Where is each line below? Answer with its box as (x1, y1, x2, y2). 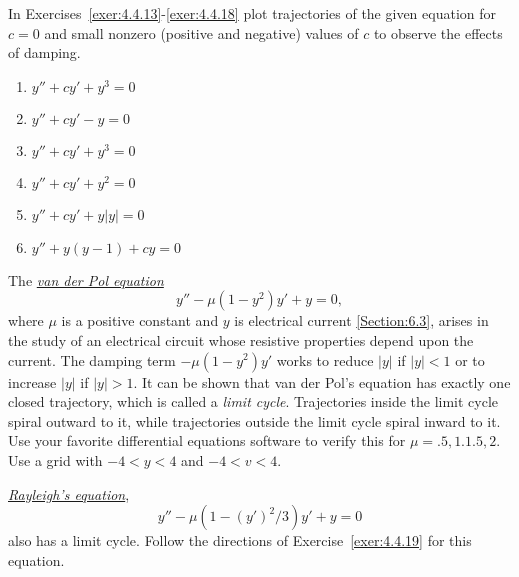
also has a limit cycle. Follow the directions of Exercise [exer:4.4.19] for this (8, 530, 472, 551)
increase (8, 371, 57, 392)
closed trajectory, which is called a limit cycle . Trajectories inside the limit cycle (8, 391, 499, 412)
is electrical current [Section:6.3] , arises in (234, 310, 489, 331)
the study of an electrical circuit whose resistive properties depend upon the (8, 329, 474, 350)
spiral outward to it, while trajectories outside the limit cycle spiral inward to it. (8, 410, 501, 431)
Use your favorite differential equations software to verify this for (8, 430, 406, 451)
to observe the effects (373, 22, 503, 43)
